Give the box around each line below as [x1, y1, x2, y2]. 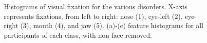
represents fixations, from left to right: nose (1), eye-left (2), [4, 11, 183, 21]
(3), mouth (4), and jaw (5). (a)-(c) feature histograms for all [20, 20, 204, 30]
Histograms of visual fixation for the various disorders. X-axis [4, 1, 188, 11]
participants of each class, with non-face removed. [4, 29, 152, 40]
